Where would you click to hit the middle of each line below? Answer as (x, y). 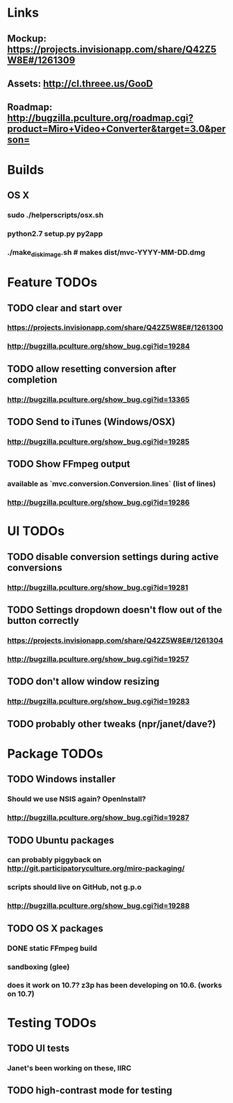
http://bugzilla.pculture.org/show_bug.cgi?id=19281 (98, 587)
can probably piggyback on (54, 860)
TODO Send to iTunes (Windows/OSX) (91, 422)
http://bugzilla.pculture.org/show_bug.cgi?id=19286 (98, 503)
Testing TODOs (52, 1023)
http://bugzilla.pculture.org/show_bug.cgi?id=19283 (98, 702)
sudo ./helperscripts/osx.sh (55, 215)
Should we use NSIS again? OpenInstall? (77, 799)
